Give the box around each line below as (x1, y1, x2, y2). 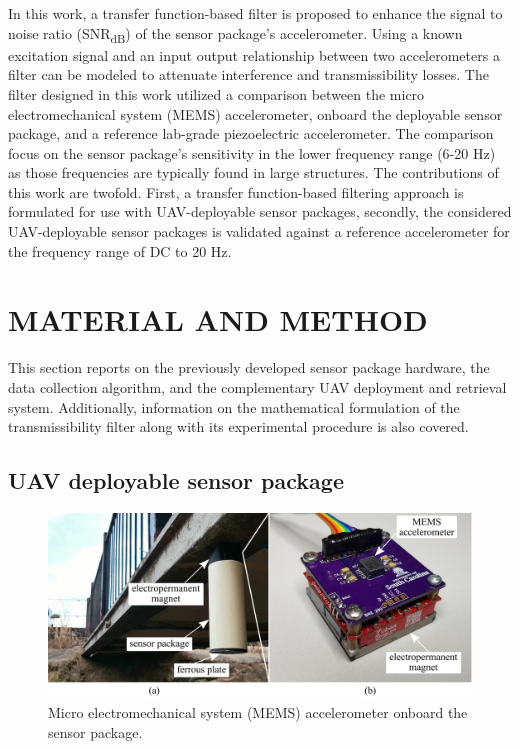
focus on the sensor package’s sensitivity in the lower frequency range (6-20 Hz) (8, 142, 496, 163)
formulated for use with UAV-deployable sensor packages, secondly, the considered (8, 201, 512, 222)
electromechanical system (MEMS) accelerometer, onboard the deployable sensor (8, 103, 503, 124)
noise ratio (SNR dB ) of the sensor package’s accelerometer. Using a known (8, 22, 463, 46)
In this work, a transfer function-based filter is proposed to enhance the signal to (8, 3, 503, 23)
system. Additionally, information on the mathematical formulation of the (8, 396, 460, 417)
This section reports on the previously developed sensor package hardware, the (8, 357, 490, 378)
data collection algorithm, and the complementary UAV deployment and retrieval (8, 376, 507, 397)
